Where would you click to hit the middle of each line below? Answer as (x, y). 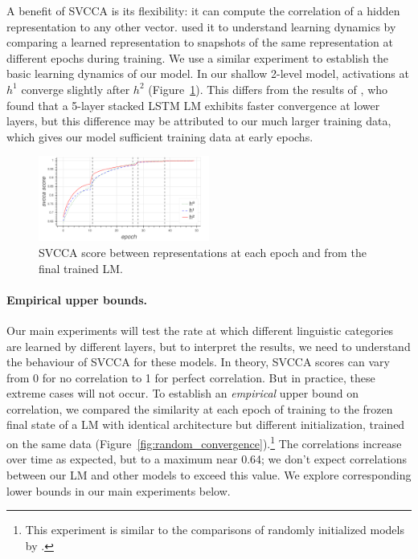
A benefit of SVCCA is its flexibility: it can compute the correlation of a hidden (203, 10)
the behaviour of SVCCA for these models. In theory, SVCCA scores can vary (198, 362)
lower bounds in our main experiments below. (119, 490)
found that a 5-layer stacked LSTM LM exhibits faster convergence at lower (193, 105)
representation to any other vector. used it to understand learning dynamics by (201, 26)
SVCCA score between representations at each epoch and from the (203, 252)
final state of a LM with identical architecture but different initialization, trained (206, 424)
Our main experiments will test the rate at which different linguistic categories (200, 330)
